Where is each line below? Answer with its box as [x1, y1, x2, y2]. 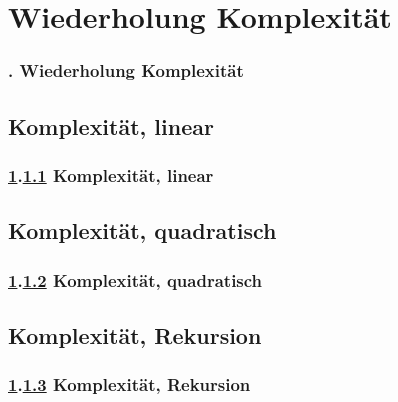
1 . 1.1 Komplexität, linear [8, 162, 214, 187]
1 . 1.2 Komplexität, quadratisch [8, 267, 263, 292]
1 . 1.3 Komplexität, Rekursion [8, 372, 251, 397]
